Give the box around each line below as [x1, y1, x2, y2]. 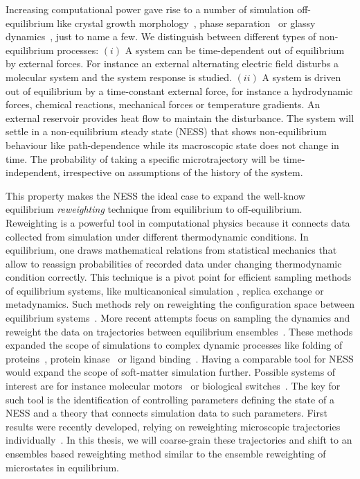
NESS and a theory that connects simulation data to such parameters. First [6, 406, 327, 420]
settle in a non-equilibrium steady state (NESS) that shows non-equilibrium [6, 124, 327, 139]
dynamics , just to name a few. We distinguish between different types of [6, 29, 316, 44]
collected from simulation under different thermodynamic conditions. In [6, 229, 309, 243]
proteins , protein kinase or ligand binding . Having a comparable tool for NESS [6, 351, 354, 365]
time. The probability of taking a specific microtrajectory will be [6, 151, 280, 166]
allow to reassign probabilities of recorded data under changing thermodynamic [6, 256, 342, 270]
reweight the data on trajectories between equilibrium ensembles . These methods [6, 324, 353, 338]
